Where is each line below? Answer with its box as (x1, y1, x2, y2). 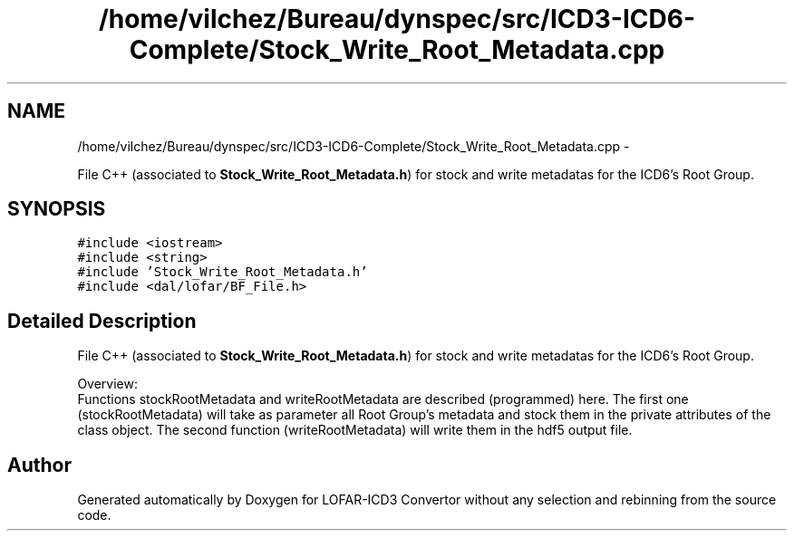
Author (7, 453, 72, 476)
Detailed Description (7, 309, 197, 332)
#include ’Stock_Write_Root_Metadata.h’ (77, 264, 368, 280)
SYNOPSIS (7, 197, 106, 221)
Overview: (77, 376, 138, 392)
